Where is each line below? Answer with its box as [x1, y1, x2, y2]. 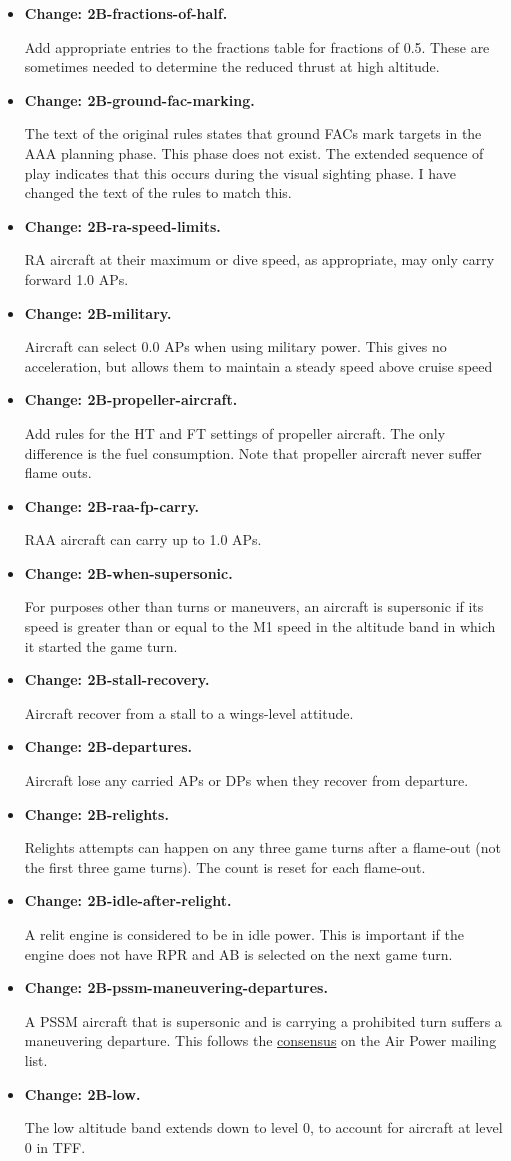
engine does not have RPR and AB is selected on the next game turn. [24, 943, 453, 964]
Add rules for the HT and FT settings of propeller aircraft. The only [24, 422, 446, 443]
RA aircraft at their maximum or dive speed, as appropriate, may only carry [24, 249, 495, 270]
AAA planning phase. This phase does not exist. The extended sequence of [24, 142, 484, 163]
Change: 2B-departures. [24, 736, 193, 757]
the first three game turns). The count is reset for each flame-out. [24, 856, 426, 877]
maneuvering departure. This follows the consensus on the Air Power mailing [24, 1030, 497, 1051]
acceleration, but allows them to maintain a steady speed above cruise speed [24, 355, 493, 376]
